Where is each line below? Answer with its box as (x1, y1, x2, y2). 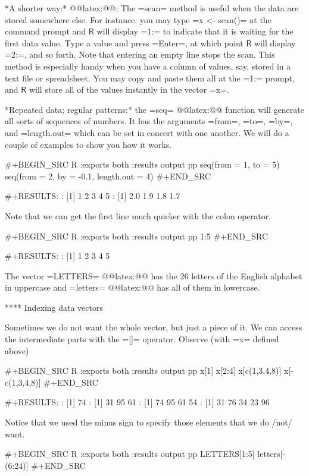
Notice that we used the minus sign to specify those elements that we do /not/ (5, 416, 292, 428)
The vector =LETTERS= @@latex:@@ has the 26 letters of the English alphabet (5, 269, 302, 282)
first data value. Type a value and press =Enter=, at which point (5, 36, 244, 49)
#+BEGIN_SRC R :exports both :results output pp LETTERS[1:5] (5, 447, 255, 460)
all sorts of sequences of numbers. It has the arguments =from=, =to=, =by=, (5, 115, 293, 127)
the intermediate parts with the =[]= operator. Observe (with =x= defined (5, 333, 279, 345)
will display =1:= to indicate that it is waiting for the (96, 25, 294, 37)
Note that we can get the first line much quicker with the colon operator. (5, 209, 271, 222)
